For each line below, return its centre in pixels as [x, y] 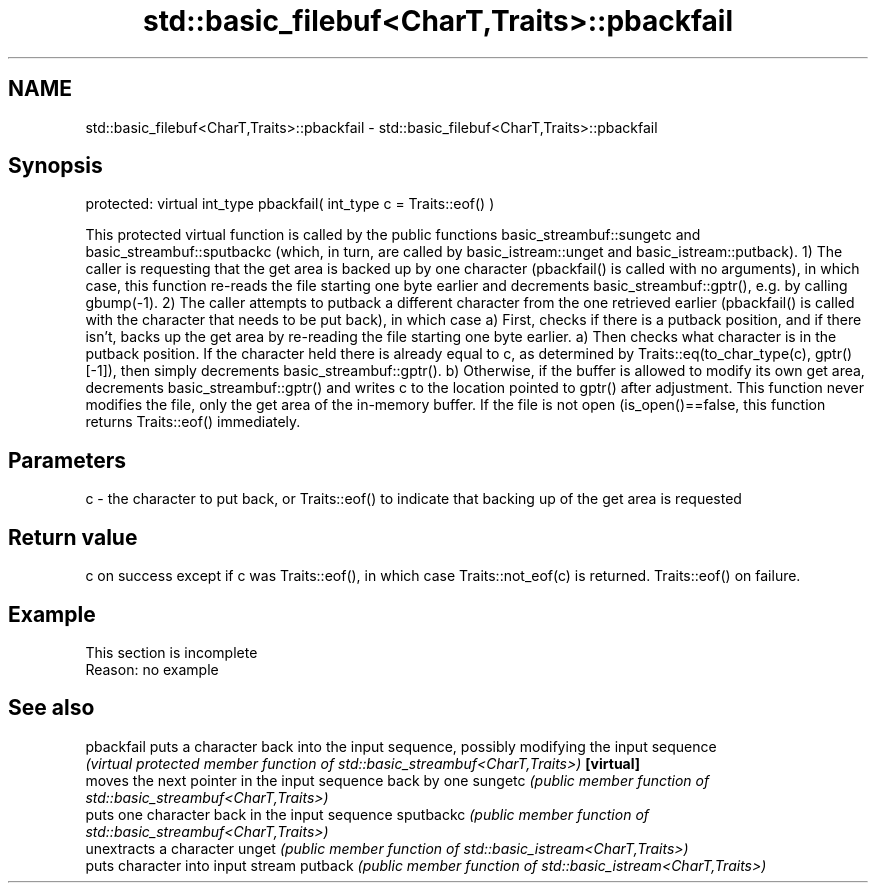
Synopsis [55, 166]
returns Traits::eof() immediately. [193, 422]
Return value [73, 537]
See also [51, 708]
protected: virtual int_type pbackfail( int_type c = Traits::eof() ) [290, 204]
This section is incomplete [171, 652]
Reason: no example [152, 669]
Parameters [67, 460]
